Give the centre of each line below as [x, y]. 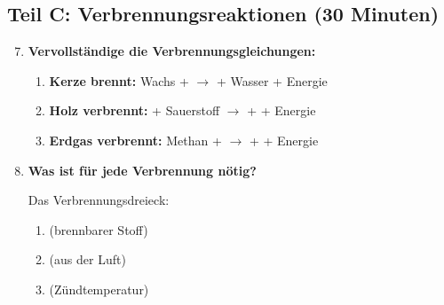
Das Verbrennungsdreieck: [99, 200]
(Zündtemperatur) [99, 289]
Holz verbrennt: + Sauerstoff [135, 110]
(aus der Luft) [87, 259]
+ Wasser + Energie [272, 80]
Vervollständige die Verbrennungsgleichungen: [172, 51]
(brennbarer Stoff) [99, 229]
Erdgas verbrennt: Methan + [135, 140]
